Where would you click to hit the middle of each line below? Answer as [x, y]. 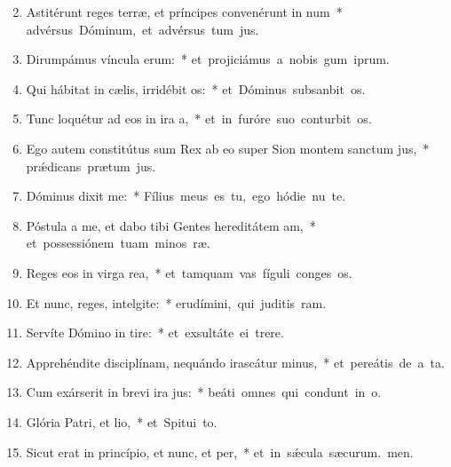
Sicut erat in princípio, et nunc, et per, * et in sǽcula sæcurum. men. [220, 451]
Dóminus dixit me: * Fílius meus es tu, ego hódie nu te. [186, 196]
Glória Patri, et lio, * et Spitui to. [122, 421]
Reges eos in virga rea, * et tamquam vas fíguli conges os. [189, 272]
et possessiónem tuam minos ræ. [118, 243]
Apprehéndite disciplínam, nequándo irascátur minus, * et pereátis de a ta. [235, 362]
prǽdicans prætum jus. [91, 166]
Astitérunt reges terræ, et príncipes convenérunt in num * [184, 12]
